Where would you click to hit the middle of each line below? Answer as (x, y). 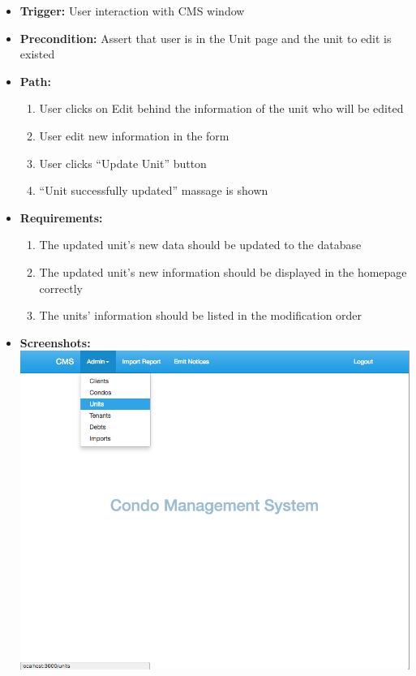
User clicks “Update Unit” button (123, 163)
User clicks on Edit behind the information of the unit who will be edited (221, 108)
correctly (61, 288)
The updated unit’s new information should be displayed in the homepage (223, 271)
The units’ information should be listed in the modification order (201, 315)
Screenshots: (55, 342)
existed (37, 54)
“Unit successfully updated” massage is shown (154, 190)
